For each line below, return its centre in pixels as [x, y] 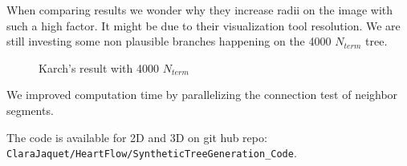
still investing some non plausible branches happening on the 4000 [169, 41]
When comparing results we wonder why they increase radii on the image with [200, 10]
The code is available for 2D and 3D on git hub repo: [137, 137]
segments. [30, 110]
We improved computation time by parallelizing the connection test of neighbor [202, 95]
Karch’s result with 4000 [99, 67]
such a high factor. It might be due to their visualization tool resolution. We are [203, 25]
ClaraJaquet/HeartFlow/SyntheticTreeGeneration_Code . [152, 153]
